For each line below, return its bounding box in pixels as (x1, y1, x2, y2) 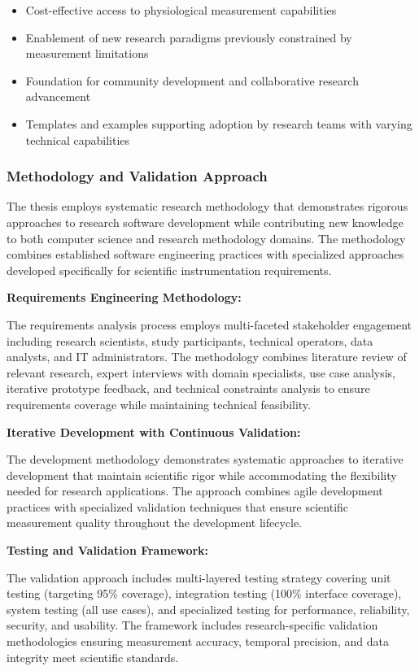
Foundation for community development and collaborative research (25, 72, 359, 89)
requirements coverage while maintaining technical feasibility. (7, 395, 311, 412)
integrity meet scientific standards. (7, 648, 179, 665)
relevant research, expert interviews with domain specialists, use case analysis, (7, 364, 396, 381)
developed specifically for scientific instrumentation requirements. (7, 261, 332, 278)
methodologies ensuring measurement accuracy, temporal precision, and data (7, 633, 389, 650)
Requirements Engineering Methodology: (7, 289, 242, 306)
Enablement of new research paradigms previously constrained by (25, 28, 352, 46)
